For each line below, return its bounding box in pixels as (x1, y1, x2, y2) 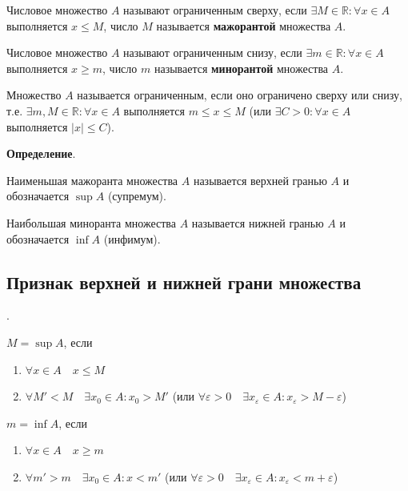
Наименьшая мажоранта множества (6, 171, 178, 188)
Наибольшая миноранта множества (6, 214, 176, 231)
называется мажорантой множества (156, 17, 331, 34)
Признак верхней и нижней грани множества (6, 269, 362, 294)
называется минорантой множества (154, 59, 329, 76)
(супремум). (107, 187, 166, 204)
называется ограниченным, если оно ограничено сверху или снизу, (77, 87, 402, 103)
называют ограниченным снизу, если (123, 44, 302, 61)
